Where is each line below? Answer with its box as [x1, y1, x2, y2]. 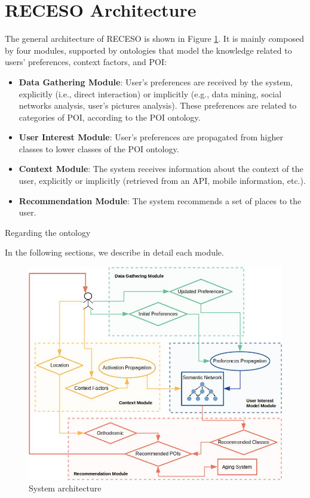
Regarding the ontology [5, 226, 91, 238]
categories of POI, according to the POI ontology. [19, 110, 201, 123]
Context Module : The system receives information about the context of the [19, 162, 303, 175]
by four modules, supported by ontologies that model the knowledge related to [5, 44, 292, 56]
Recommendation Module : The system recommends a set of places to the [19, 194, 302, 207]
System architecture [29, 482, 102, 494]
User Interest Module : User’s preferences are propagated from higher [19, 131, 283, 143]
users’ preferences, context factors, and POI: [5, 56, 167, 68]
